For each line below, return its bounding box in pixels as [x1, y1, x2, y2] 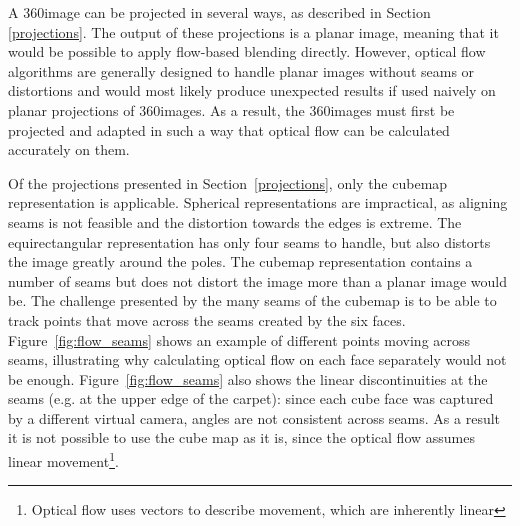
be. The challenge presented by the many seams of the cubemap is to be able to [8, 290, 497, 311]
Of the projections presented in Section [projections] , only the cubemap [8, 172, 448, 193]
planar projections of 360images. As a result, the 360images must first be [8, 99, 455, 120]
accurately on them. [8, 139, 130, 160]
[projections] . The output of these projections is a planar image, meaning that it [8, 21, 499, 42]
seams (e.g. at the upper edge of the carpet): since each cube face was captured [8, 388, 494, 409]
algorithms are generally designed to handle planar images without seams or [8, 60, 475, 81]
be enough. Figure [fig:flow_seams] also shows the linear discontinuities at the [8, 368, 488, 389]
